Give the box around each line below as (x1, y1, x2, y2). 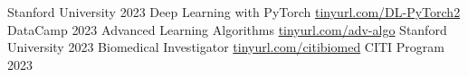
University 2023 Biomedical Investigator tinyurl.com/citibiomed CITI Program (7, 38, 445, 56)
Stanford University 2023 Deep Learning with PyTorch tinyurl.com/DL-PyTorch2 (7, 3, 461, 21)
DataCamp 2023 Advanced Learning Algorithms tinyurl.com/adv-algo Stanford (7, 20, 447, 38)
